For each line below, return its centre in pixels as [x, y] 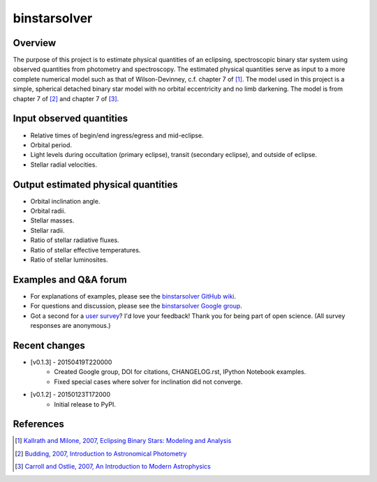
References [38, 424]
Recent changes [49, 345]
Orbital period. [51, 145]
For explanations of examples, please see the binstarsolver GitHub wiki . [133, 296]
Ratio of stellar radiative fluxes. [75, 240]
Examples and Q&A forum [70, 279]
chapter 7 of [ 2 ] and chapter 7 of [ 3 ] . [66, 98]
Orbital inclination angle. [65, 201]
